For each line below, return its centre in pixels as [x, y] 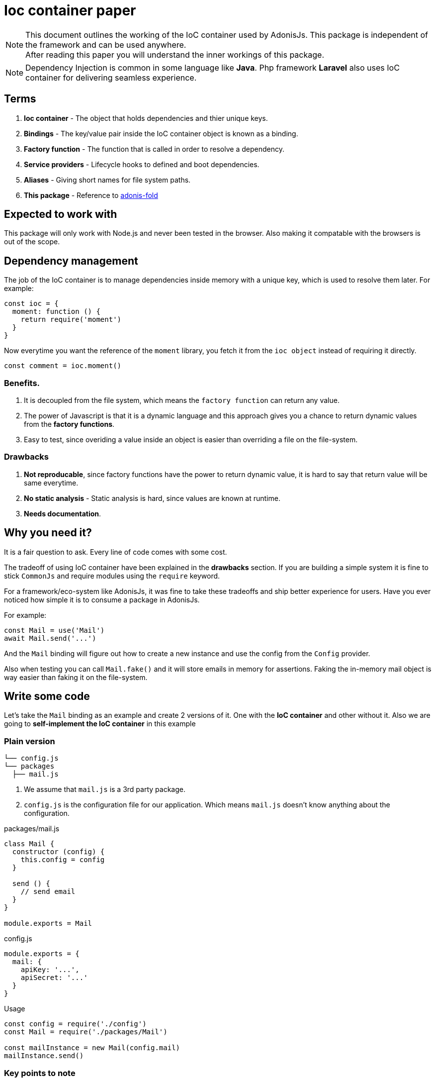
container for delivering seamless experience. [111, 77]
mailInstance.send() [44, 1056]
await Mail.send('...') [50, 638]
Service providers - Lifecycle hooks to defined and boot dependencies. [142, 164]
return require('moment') [71, 320]
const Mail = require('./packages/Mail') [86, 1032]
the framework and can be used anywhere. [106, 45]
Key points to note [40, 1073]
